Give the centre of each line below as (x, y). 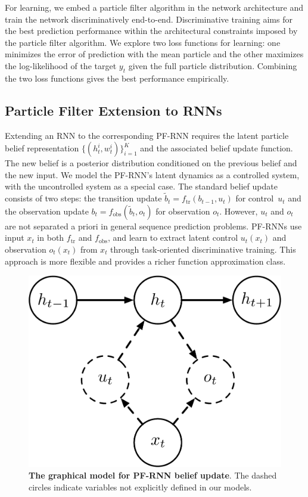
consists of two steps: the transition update (83, 198)
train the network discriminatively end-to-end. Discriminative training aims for (149, 19)
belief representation (42, 148)
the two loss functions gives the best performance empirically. (117, 78)
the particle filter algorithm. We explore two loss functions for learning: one (143, 42)
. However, (239, 211)
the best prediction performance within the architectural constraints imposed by (151, 31)
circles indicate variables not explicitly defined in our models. (140, 487)
